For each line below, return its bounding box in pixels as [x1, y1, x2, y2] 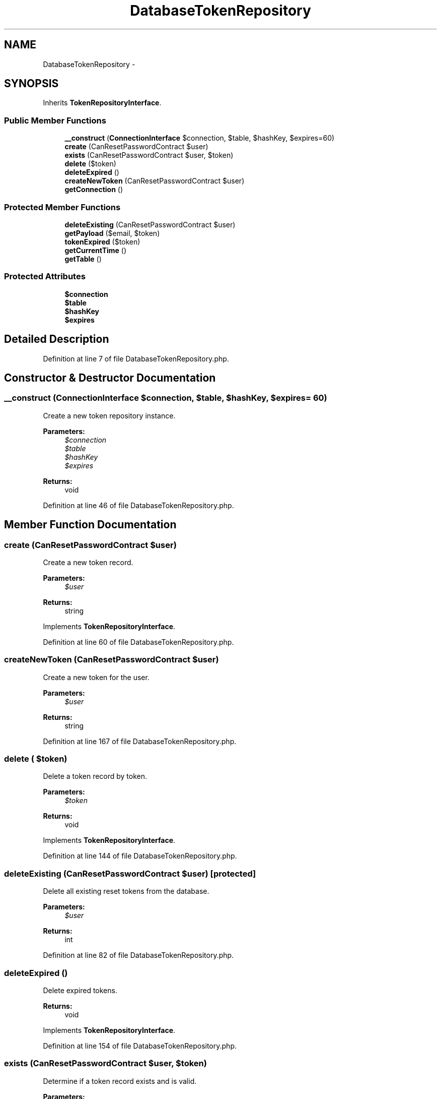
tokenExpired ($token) [64, 237, 140, 246]
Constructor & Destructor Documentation [4, 371, 216, 384]
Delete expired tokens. [43, 986, 117, 995]
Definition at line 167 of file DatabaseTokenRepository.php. [43, 737, 237, 746]
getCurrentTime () [64, 246, 127, 255]
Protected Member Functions [4, 202, 121, 212]
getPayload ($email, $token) [64, 228, 160, 237]
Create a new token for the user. [43, 673, 150, 682]
